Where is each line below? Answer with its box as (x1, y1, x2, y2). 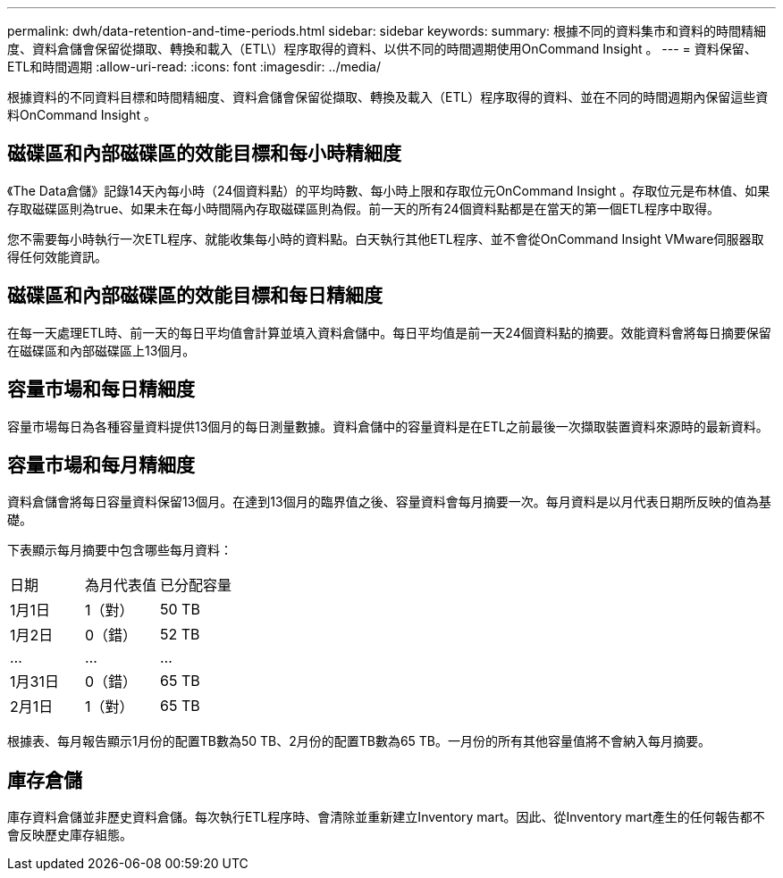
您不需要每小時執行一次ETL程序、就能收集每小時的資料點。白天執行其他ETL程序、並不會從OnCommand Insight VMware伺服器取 (7, 230, 764, 247)
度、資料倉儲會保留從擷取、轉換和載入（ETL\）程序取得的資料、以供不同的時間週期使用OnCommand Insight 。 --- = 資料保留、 (7, 41, 757, 56)
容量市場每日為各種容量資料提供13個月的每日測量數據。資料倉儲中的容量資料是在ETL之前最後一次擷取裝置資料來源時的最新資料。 (7, 418, 769, 434)
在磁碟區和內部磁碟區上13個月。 (7, 342, 196, 358)
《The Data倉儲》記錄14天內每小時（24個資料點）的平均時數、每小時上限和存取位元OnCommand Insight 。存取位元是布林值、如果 (7, 182, 770, 198)
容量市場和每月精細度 (7, 453, 195, 476)
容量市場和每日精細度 (7, 378, 195, 401)
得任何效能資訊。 (7, 248, 107, 264)
